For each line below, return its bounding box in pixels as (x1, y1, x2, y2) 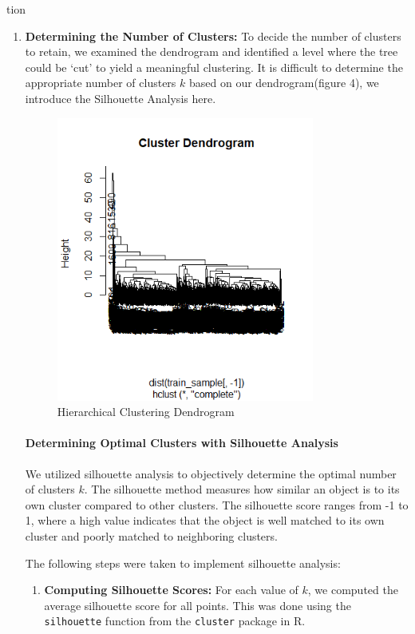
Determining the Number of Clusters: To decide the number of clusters (25, 27, 401, 44)
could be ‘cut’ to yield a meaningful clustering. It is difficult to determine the (25, 58, 403, 75)
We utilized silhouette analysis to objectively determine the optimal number (25, 465, 397, 481)
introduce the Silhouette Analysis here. (25, 89, 216, 106)
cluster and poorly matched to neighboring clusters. (25, 527, 278, 544)
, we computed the (307, 581, 398, 598)
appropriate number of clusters (25, 74, 176, 91)
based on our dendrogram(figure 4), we (188, 74, 379, 91)
